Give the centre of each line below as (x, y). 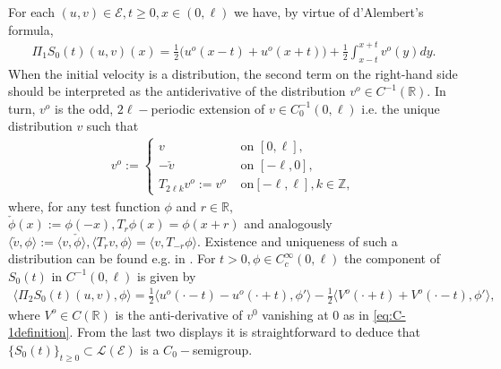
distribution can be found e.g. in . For (112, 258)
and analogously (288, 223)
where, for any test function (84, 206)
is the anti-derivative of (179, 314)
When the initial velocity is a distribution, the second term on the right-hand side (233, 73)
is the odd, (84, 108)
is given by (167, 275)
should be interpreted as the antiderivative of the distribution (177, 91)
